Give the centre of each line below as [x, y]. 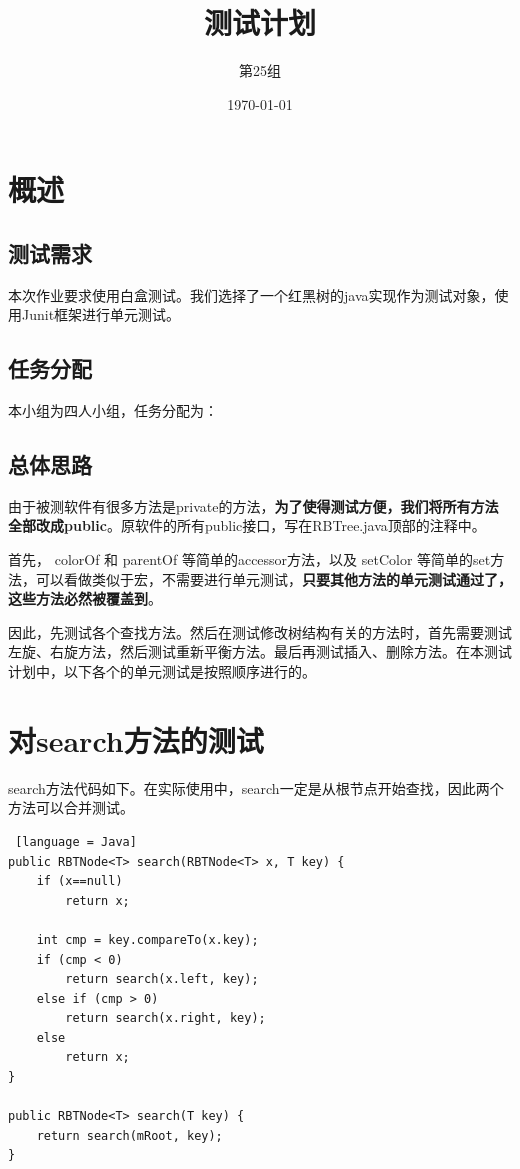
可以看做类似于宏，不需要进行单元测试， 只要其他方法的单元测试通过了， [273, 578]
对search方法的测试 [136, 739]
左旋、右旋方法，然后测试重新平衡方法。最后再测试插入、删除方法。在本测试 [260, 651]
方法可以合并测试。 [71, 807]
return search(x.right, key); [165, 1018]
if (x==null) [79, 881]
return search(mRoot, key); [129, 1135]
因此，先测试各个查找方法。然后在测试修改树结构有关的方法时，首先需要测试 [260, 631]
